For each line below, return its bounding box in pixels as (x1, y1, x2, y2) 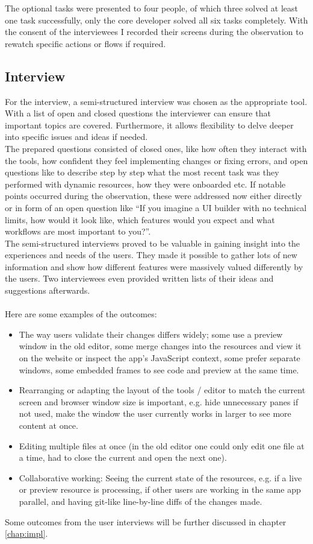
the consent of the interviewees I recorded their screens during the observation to (5, 25, 303, 38)
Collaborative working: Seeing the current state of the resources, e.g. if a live (19, 471, 302, 484)
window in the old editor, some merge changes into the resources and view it (19, 340, 302, 352)
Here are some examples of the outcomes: (5, 308, 157, 320)
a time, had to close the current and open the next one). (19, 451, 227, 464)
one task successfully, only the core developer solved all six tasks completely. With (5, 13, 308, 26)
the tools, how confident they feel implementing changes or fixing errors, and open (5, 154, 308, 166)
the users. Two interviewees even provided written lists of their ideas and (5, 272, 274, 285)
